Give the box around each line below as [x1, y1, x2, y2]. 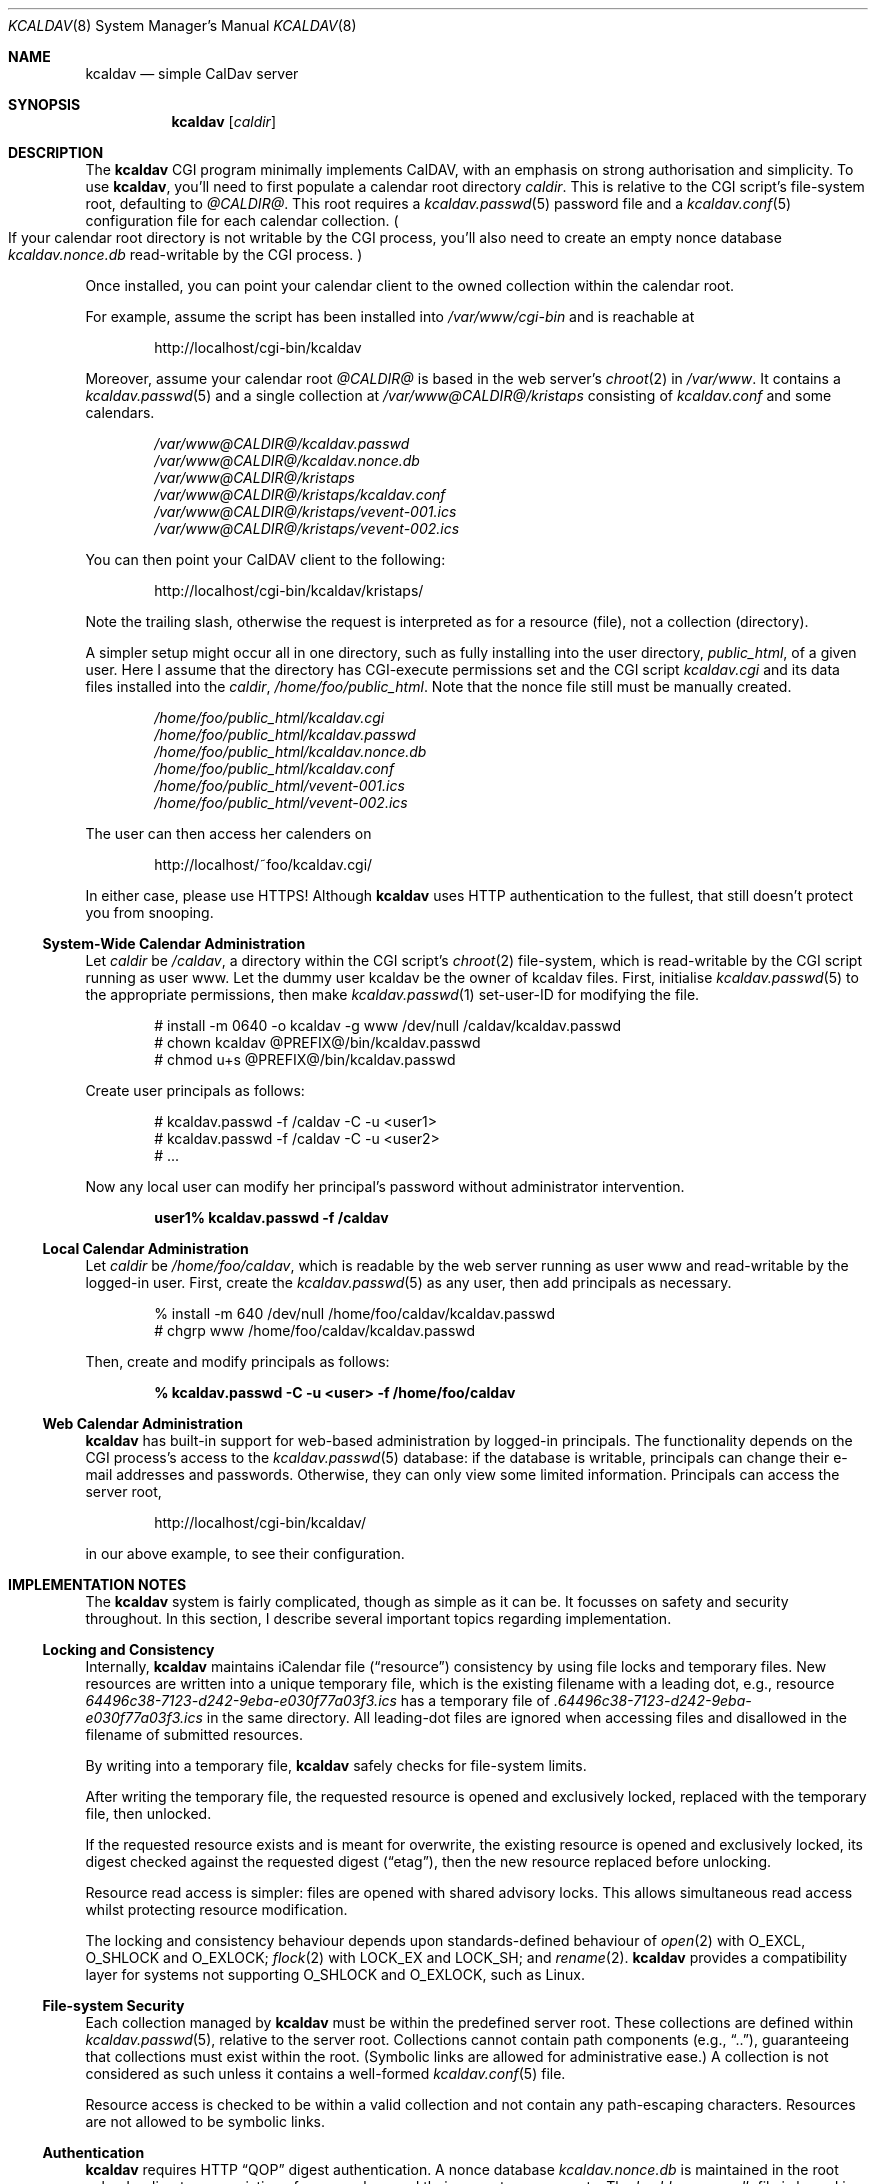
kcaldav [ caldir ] [171, 113, 277, 130]
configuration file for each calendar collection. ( [85, 212, 399, 229]
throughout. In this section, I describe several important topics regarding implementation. [85, 1610, 672, 1627]
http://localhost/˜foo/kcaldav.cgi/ [154, 856, 373, 873]
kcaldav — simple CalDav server [85, 65, 299, 82]
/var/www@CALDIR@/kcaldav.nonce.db [154, 452, 420, 469]
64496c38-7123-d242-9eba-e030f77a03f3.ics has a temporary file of [85, 1692, 551, 1709]
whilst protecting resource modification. [85, 1901, 348, 1918]
